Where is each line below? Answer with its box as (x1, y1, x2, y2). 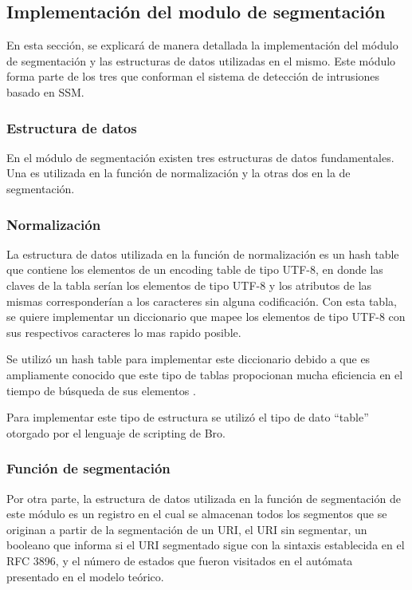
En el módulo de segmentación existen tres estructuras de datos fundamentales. (6, 148, 394, 165)
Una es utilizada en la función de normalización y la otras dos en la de (6, 164, 351, 181)
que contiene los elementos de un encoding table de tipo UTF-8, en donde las (6, 261, 383, 278)
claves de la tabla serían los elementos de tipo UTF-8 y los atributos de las (6, 276, 372, 293)
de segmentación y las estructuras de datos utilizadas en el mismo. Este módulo (6, 52, 396, 69)
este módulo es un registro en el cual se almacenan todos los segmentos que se (6, 505, 387, 522)
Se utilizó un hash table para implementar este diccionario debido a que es (6, 350, 371, 367)
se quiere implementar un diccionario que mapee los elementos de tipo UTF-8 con (6, 308, 406, 325)
